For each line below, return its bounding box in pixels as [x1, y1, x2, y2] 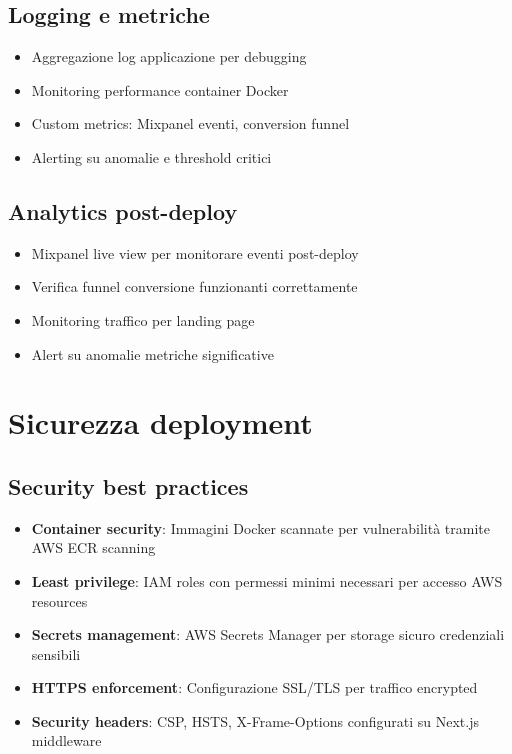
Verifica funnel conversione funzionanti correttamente [31, 276, 358, 297]
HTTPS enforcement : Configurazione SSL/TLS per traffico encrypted [31, 677, 478, 698]
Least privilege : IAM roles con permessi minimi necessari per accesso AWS [31, 570, 503, 591]
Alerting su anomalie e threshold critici [31, 146, 272, 167]
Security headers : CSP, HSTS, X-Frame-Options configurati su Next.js [31, 710, 479, 731]
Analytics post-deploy [8, 195, 238, 226]
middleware [31, 730, 102, 751]
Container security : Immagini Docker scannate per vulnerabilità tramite [31, 517, 490, 538]
